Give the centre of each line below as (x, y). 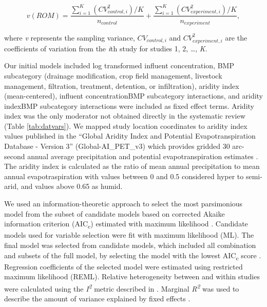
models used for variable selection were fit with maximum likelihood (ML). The (129, 235)
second (15, 156)
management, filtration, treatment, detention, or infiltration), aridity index (122, 85)
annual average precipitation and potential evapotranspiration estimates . (143, 156)
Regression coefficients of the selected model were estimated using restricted (123, 266)
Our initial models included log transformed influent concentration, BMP (119, 65)
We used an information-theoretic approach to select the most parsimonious (123, 204)
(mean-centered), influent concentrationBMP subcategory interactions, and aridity (133, 96)
